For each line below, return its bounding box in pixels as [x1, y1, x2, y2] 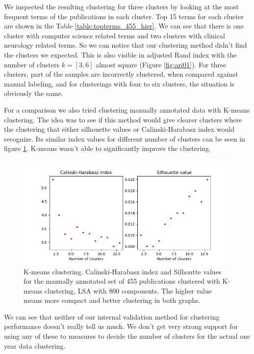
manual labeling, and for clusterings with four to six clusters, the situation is [4, 78, 235, 88]
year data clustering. [4, 340, 66, 351]
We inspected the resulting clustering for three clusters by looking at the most [4, 1, 239, 11]
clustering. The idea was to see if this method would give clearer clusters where [4, 114, 242, 124]
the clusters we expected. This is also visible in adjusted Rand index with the [4, 49, 237, 59]
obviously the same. [4, 88, 63, 98]
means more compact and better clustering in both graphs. [24, 295, 201, 305]
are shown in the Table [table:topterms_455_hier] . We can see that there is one [4, 21, 244, 31]
